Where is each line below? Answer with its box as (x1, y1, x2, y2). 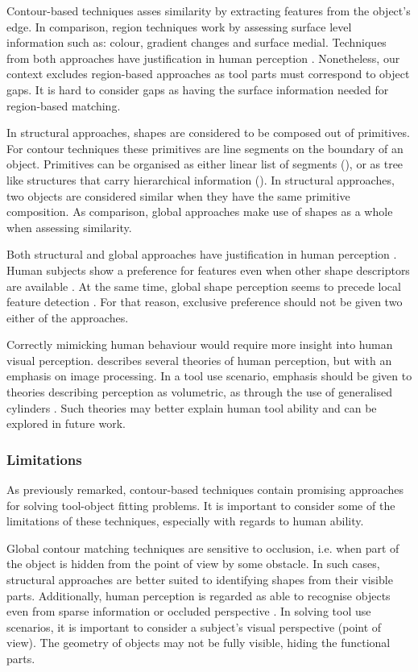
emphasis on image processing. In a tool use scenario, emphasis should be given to (6, 367, 412, 384)
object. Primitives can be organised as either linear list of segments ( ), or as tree (6, 156, 404, 172)
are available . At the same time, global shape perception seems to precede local (6, 277, 401, 294)
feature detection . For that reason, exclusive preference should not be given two (6, 293, 403, 310)
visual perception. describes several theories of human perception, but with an (6, 351, 392, 368)
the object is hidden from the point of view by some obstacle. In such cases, (6, 555, 380, 572)
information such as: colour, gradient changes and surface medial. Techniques (6, 34, 387, 51)
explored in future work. (6, 415, 126, 432)
